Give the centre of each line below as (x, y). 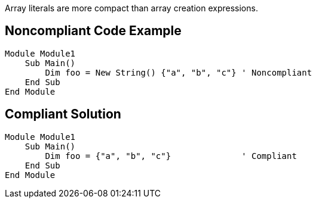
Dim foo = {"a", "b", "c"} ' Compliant (171, 156)
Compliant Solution (63, 114)
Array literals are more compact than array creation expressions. (131, 8)
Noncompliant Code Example (93, 31)
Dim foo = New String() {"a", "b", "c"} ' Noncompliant (179, 72)
